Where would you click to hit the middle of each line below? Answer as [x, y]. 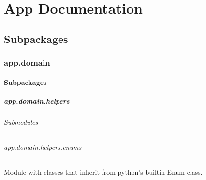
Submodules [21, 121]
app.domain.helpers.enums [43, 146]
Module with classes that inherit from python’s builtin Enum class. [103, 172]
